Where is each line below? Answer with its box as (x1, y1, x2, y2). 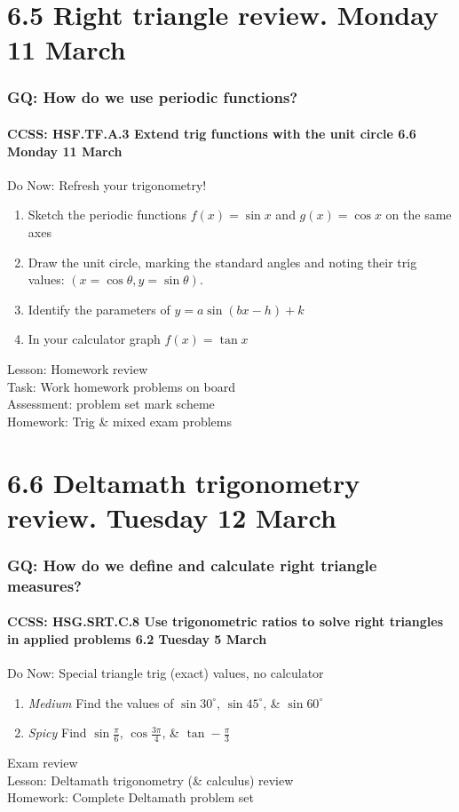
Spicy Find (28, 723, 87, 742)
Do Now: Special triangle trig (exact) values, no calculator (7, 664, 324, 682)
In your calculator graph (28, 330, 161, 348)
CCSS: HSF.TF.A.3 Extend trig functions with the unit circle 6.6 (7, 124, 416, 142)
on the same (385, 205, 452, 224)
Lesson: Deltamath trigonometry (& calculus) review (7, 770, 294, 789)
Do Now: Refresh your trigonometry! (7, 175, 207, 194)
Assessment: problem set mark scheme (7, 394, 215, 413)
